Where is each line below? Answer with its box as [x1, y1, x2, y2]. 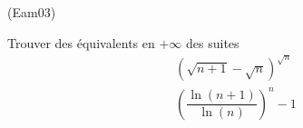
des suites [186, 33, 239, 52]
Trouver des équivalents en [7, 33, 155, 52]
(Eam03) [7, 3, 56, 21]
